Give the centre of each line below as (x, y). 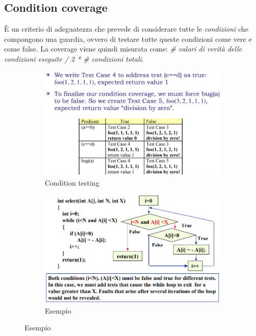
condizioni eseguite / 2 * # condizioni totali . (74, 58)
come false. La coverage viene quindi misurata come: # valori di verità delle (123, 49)
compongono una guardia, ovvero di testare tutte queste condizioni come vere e (128, 38)
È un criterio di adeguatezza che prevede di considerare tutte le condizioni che (126, 29)
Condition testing (72, 182)
